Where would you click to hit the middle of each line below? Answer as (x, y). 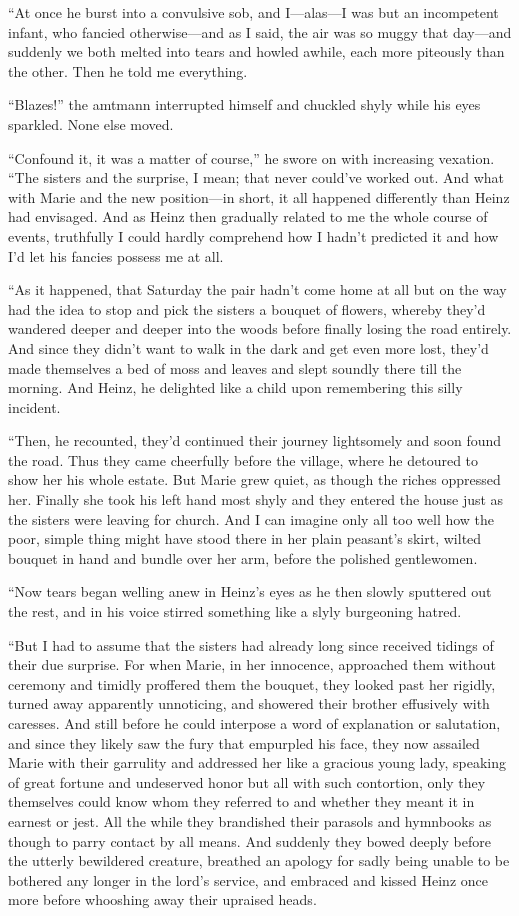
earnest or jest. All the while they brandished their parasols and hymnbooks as (250, 820)
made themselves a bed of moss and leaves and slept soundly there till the (235, 367)
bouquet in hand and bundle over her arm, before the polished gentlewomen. (243, 557)
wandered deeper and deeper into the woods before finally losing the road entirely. (260, 328)
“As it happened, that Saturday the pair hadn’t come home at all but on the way (257, 289)
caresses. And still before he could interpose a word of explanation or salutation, (254, 723)
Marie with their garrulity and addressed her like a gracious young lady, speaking (257, 762)
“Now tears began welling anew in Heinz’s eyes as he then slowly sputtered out (250, 591)
